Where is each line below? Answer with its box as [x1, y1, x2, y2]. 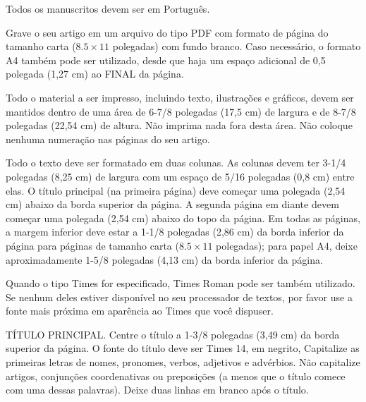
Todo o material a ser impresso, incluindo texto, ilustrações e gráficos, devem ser [6, 90, 354, 104]
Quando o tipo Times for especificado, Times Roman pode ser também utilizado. [6, 276, 355, 291]
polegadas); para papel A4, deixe [216, 238, 358, 252]
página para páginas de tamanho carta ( [6, 238, 179, 252]
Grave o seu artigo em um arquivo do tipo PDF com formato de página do [6, 25, 329, 39]
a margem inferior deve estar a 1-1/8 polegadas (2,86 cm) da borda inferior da [6, 224, 344, 239]
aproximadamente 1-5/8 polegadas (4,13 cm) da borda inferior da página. [6, 252, 323, 267]
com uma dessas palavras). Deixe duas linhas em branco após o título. [6, 382, 309, 397]
